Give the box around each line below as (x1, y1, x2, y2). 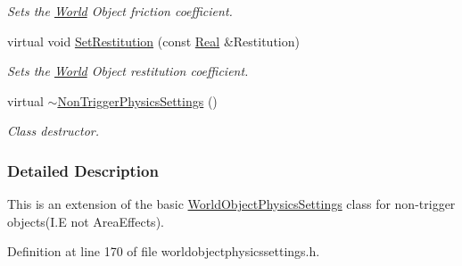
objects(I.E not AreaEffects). (7, 212, 164, 230)
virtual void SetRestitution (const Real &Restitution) (7, 31, 300, 50)
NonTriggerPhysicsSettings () (57, 91, 218, 110)
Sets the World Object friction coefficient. (7, 2, 233, 20)
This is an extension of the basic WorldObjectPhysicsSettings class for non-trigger (7, 195, 456, 213)
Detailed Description (7, 159, 159, 181)
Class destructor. (7, 121, 100, 140)
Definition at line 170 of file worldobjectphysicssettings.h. (7, 242, 320, 261)
